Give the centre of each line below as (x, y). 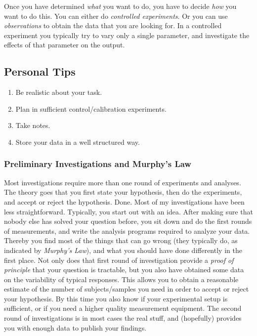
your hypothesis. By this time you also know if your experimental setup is (116, 298)
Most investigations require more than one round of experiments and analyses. (123, 182)
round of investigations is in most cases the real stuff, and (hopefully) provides (123, 318)
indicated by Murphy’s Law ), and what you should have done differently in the (123, 250)
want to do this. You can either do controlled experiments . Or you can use (116, 16)
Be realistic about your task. (59, 92)
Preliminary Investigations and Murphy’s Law (98, 164)
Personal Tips (40, 71)
